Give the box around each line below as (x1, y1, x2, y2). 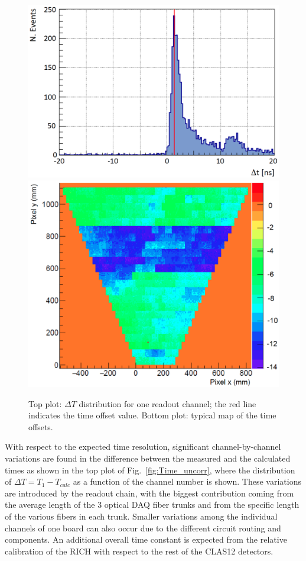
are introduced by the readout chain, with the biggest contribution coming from (5, 486, 294, 499)
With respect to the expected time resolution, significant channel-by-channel (5, 440, 281, 453)
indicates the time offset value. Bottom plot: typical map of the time (28, 409, 276, 421)
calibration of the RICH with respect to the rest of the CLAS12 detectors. (5, 544, 274, 557)
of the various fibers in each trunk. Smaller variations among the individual (5, 510, 278, 522)
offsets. (28, 420, 53, 433)
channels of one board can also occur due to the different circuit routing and (5, 521, 281, 534)
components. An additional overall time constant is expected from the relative (5, 533, 287, 546)
